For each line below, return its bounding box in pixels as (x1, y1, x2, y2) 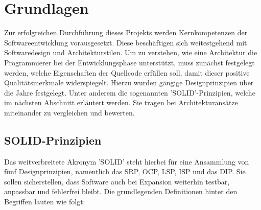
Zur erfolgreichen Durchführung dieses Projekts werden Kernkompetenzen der (4, 27, 248, 38)
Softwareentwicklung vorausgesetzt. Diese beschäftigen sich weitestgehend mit (4, 37, 247, 48)
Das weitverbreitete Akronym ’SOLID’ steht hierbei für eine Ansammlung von (4, 156, 249, 167)
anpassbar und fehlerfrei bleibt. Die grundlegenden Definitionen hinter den (4, 186, 238, 197)
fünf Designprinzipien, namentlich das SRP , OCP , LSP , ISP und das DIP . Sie (4, 166, 246, 177)
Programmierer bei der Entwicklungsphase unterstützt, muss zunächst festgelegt (4, 57, 255, 67)
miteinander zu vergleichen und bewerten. (4, 107, 135, 118)
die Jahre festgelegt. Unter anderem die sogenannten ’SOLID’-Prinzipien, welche (4, 87, 255, 98)
